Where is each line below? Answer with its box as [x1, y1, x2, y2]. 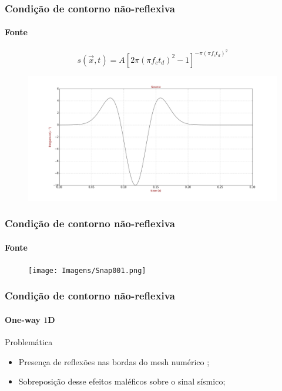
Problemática [5, 336, 53, 348]
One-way [5, 313, 41, 325]
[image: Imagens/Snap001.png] [28, 266, 146, 275]
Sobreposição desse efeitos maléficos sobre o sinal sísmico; [18, 375, 226, 387]
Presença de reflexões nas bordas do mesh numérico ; [18, 355, 210, 368]
